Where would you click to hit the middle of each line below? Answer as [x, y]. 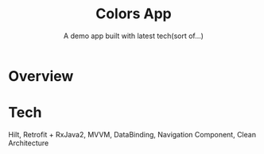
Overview [41, 76]
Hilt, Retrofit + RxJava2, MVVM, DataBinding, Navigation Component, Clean [132, 134]
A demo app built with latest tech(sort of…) [134, 36]
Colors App [134, 14]
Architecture [29, 143]
